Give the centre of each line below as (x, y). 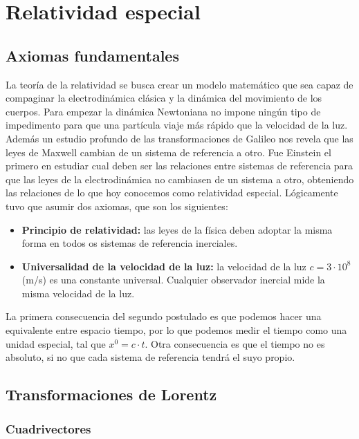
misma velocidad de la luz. (78, 293)
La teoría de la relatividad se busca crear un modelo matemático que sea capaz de (179, 84)
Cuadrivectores (48, 428)
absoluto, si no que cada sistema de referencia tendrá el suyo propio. (150, 357)
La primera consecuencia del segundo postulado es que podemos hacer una (164, 316)
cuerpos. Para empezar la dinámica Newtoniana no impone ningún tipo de (163, 111)
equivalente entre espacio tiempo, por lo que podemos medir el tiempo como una (176, 330)
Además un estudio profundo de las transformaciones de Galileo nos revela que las (179, 138)
